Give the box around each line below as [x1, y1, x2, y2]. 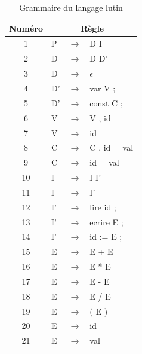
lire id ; [89, 200, 116, 213]
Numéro [9, 22, 44, 34]
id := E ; [89, 230, 122, 243]
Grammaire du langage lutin [19, 1, 123, 13]
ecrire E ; [89, 215, 124, 228]
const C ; [89, 96, 123, 109]
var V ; [89, 81, 116, 94]
